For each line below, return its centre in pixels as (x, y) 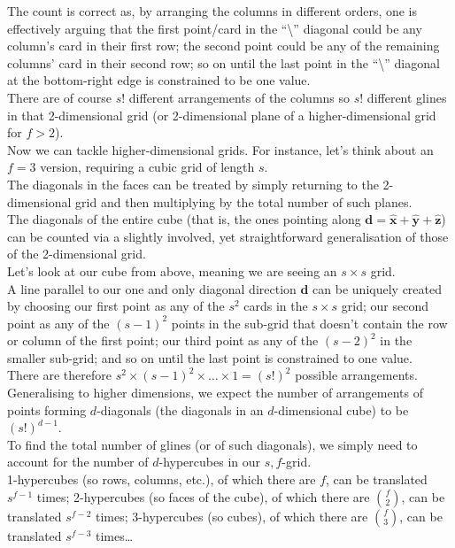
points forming (47, 409)
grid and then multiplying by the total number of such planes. (244, 201)
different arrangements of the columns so (239, 97)
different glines (407, 97)
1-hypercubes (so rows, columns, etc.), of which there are (162, 479)
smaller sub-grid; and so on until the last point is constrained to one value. (210, 357)
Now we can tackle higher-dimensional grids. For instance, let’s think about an (220, 149)
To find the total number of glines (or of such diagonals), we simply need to (212, 444)
